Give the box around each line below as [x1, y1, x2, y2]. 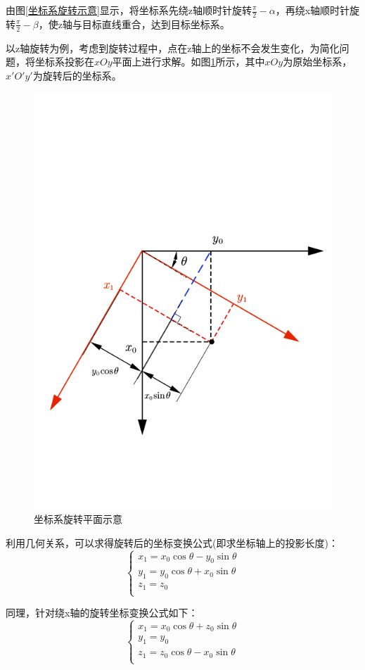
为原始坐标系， [283, 54, 352, 69]
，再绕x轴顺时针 [275, 3, 350, 17]
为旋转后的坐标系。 [32, 68, 122, 82]
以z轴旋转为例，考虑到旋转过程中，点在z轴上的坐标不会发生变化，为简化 [6, 40, 340, 55]
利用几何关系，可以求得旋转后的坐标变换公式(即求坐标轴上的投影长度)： [6, 535, 338, 550]
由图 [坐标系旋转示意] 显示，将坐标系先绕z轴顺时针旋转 [6, 3, 252, 17]
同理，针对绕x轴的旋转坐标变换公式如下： [6, 605, 198, 620]
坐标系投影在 [34, 54, 94, 69]
